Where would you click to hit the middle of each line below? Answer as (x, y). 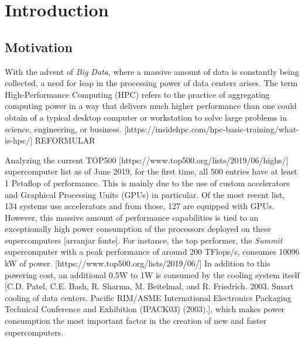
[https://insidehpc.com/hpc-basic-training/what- (212, 129)
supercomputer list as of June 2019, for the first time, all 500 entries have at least (151, 171)
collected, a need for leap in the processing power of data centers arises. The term (151, 83)
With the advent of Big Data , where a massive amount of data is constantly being (152, 71)
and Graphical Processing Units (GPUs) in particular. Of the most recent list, (145, 194)
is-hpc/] (19, 140)
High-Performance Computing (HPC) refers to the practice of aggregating (137, 94)
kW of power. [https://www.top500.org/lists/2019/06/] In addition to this (138, 263)
